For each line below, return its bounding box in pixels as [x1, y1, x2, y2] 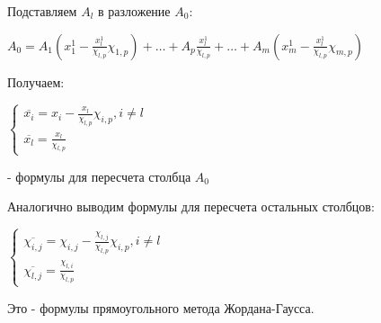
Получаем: [7, 72, 65, 91]
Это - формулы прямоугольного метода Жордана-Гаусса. [7, 298, 315, 317]
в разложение [98, 2, 171, 20]
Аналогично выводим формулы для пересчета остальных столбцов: [7, 197, 375, 216]
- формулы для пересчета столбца [7, 166, 191, 185]
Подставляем [7, 2, 77, 20]
